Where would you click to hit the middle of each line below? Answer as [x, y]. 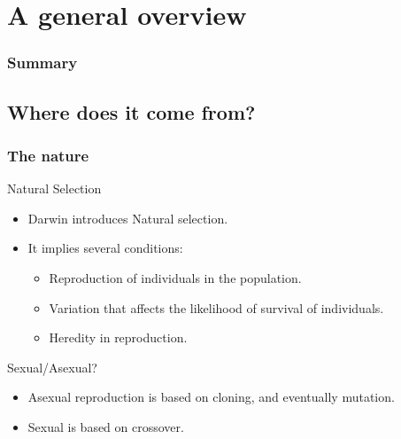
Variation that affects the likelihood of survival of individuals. [216, 307]
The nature [48, 155]
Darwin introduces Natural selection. [128, 218]
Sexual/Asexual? [52, 367]
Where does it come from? [131, 111]
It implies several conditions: [105, 248]
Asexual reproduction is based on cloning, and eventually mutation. [211, 397]
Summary [42, 63]
